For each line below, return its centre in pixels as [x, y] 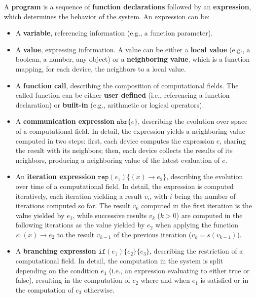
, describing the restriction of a [196, 251]
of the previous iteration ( [153, 234]
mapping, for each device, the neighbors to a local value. [101, 68]
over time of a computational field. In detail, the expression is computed [125, 186]
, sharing [233, 140]
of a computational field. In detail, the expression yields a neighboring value [130, 130]
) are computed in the [209, 215]
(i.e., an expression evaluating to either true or [179, 270]
